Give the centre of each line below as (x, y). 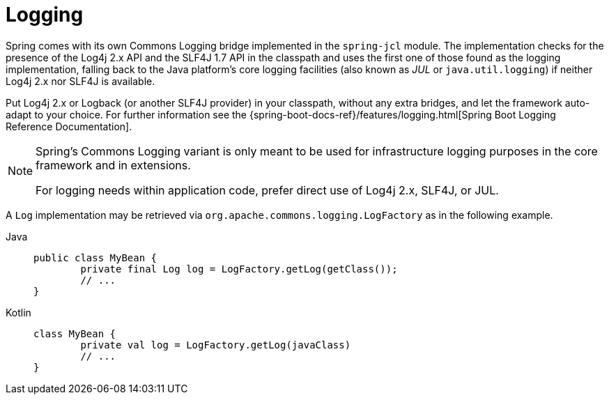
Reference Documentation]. (69, 126)
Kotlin (18, 312)
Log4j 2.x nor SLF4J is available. (80, 81)
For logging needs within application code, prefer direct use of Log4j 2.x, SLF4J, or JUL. (267, 190)
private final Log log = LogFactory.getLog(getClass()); (239, 269)
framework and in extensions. (113, 165)
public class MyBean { (95, 257)
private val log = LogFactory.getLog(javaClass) (216, 345)
